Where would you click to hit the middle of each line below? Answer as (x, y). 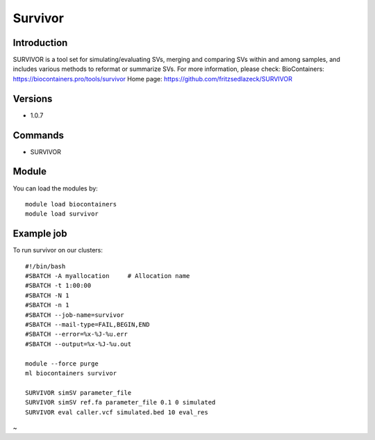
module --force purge (62, 364)
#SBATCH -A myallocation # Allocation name (108, 276)
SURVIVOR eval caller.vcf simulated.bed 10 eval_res (117, 412)
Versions (33, 98)
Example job (40, 234)
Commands (39, 135)
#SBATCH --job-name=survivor (75, 315)
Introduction (40, 43)
